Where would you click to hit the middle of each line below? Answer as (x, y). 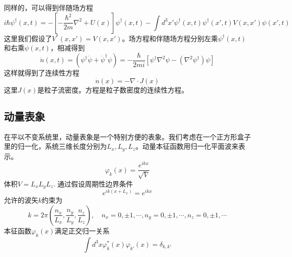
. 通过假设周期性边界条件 (93, 183)
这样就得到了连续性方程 (42, 73)
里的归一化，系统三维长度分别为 (55, 146)
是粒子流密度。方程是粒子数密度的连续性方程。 (113, 89)
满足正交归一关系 (82, 230)
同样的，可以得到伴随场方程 (49, 7)
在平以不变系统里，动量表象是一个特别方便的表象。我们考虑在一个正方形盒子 (127, 136)
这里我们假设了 (28, 38)
